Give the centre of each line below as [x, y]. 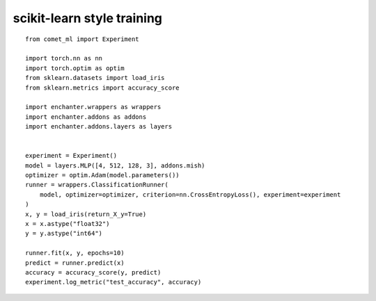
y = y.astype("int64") [64, 234]
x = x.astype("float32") [68, 223]
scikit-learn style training [88, 18]
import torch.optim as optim [75, 68]
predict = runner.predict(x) [75, 263]
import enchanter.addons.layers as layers [99, 127]
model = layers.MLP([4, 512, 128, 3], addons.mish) [115, 165]
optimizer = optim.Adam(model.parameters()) [103, 175]
